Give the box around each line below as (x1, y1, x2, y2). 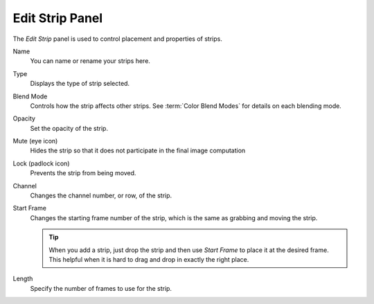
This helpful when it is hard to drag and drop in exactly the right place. (48, 255, 249, 263)
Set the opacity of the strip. (30, 124, 109, 132)
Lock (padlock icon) (12, 159, 70, 168)
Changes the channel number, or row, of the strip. (30, 191, 172, 200)
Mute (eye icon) (12, 137, 58, 145)
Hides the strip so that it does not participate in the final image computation (30, 146, 246, 155)
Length (12, 274, 33, 283)
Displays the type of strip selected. (30, 80, 130, 88)
